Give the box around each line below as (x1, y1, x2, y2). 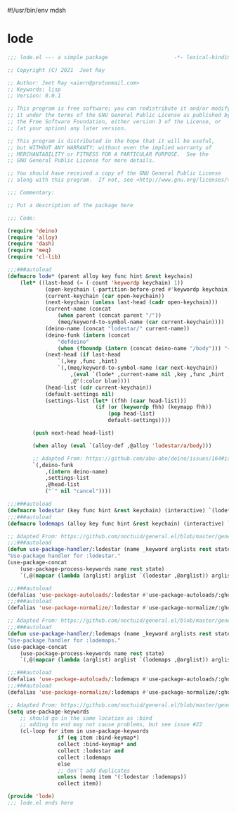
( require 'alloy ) (7, 234, 58, 241)
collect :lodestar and (57, 747, 124, 755)
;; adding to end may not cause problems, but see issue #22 (20, 721, 202, 728)
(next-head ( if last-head (44, 352, 121, 359)
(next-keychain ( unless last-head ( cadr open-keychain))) (44, 299, 218, 306)
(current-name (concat (44, 306, 112, 313)
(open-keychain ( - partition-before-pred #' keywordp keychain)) (44, 285, 234, 293)
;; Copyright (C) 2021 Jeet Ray (7, 66, 105, 73)
